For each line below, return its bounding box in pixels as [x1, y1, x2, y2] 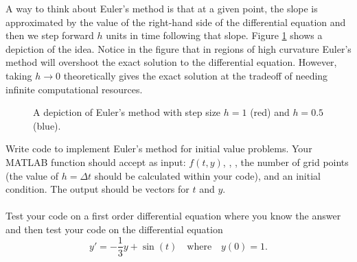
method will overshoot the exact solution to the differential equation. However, [5, 55, 337, 69]
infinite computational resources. [5, 82, 143, 96]
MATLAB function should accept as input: [5, 154, 186, 169]
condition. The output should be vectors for [5, 182, 189, 196]
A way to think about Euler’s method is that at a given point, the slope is [5, 1, 318, 15]
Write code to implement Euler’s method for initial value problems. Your [5, 141, 312, 156]
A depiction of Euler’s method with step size [33, 105, 221, 119]
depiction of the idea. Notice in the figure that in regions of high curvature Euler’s [5, 41, 352, 56]
